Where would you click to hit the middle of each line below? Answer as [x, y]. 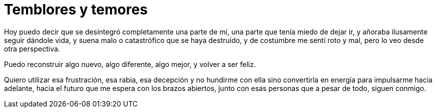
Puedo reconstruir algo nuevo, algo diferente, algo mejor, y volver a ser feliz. [130, 64]
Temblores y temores [76, 9]
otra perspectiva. [32, 48]
